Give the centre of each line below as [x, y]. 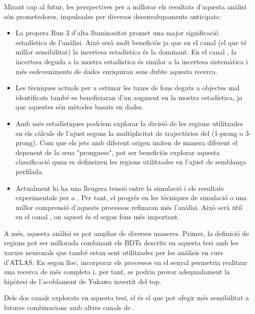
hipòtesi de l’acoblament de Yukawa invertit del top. [83, 281]
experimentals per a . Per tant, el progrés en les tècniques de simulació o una [131, 197]
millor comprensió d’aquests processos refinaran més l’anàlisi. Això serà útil [129, 207]
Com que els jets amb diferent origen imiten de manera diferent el [139, 143]
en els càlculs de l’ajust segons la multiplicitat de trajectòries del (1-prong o [129, 133]
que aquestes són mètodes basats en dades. [80, 107]
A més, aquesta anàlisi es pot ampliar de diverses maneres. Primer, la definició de [127, 233]
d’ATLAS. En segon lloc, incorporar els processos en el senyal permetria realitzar [126, 262]
